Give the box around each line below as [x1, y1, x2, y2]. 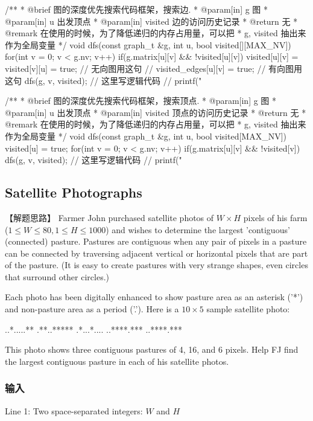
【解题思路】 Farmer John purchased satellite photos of [5, 211, 214, 223]
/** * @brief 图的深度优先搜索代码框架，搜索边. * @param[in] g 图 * [5, 3, 268, 15]
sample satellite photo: [206, 303, 290, 315]
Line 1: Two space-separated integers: [5, 404, 143, 417]
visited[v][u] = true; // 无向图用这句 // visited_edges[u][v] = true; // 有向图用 [5, 62, 303, 74]
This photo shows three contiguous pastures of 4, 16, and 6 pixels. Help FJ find [5, 343, 299, 356]
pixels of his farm [243, 211, 308, 223]
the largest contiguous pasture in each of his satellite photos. [5, 355, 229, 367]
